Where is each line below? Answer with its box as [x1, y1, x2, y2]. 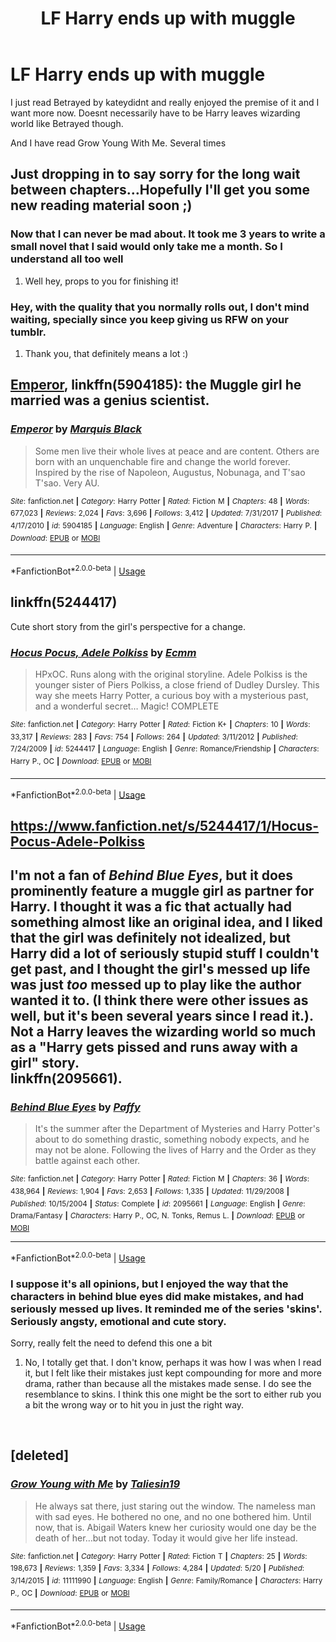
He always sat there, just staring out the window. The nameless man [34, 1500, 316, 1512]
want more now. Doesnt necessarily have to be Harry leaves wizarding [10, 107, 301, 119]
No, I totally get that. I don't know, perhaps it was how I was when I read [24, 1356, 322, 1368]
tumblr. [10, 325, 47, 339]
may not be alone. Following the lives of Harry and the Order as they [34, 1144, 317, 1156]
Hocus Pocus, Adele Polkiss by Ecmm [10, 645, 197, 659]
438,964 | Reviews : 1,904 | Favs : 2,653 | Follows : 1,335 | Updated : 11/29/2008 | [10, 1187, 290, 1197]
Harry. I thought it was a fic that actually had [10, 898, 292, 916]
